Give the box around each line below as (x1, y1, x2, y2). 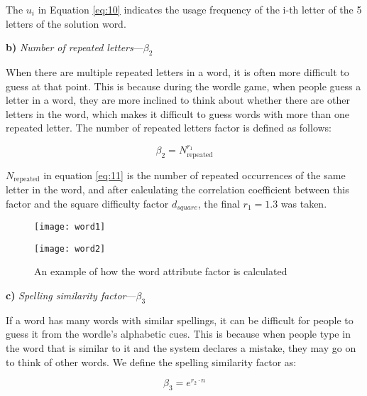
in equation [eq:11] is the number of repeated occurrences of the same (43, 167, 346, 182)
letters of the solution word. (6, 16, 126, 31)
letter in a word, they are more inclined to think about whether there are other (6, 92, 350, 107)
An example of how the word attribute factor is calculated (34, 264, 287, 279)
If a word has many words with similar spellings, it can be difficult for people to (6, 312, 354, 327)
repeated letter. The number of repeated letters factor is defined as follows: (6, 120, 332, 135)
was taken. (280, 196, 327, 210)
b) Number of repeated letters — (6, 40, 143, 55)
